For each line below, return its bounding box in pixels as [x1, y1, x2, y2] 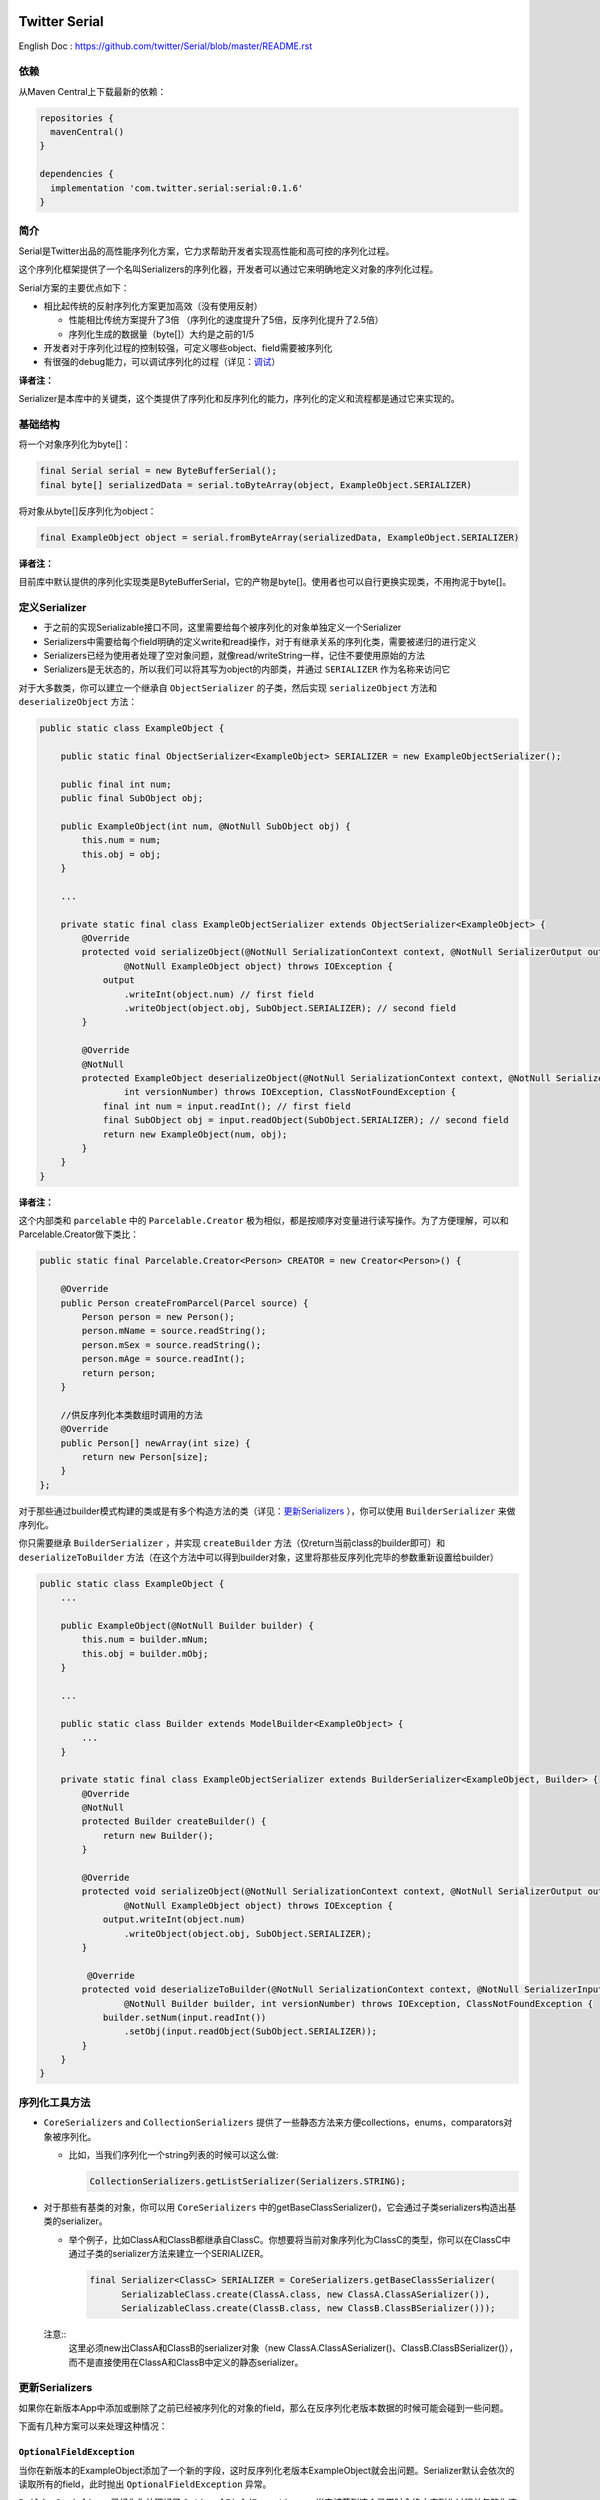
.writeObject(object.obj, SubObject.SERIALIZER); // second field [123, 1002, 457, 1014]
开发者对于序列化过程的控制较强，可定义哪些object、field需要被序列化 [43, 342, 333, 354]
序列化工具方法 [18, 2095, 91, 2109]
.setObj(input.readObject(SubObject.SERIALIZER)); [123, 2026, 378, 2037]
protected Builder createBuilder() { [81, 1816, 267, 1827]
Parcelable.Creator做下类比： [18, 1228, 140, 1240]
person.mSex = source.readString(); [81, 1339, 262, 1350]
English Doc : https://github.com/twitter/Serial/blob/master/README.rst [18, 40, 313, 52]
